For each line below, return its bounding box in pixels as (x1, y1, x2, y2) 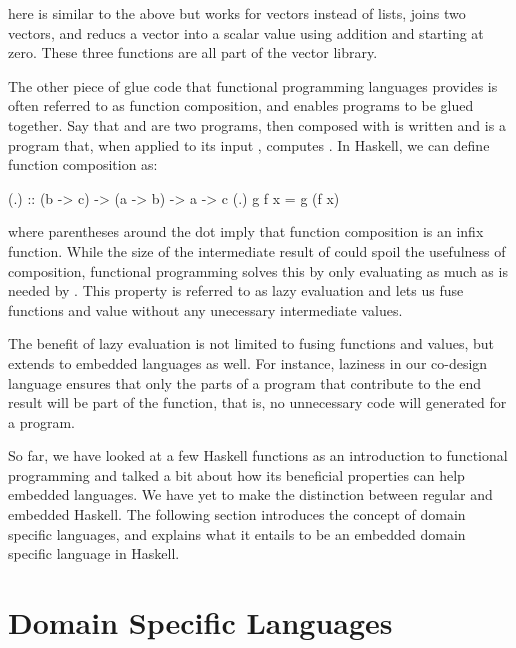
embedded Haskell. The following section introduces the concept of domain (8, 504, 466, 525)
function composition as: (8, 154, 158, 175)
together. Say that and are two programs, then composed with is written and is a (8, 114, 506, 135)
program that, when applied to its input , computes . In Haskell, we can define (8, 134, 490, 155)
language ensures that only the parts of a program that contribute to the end (8, 372, 481, 393)
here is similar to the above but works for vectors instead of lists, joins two (8, 3, 466, 23)
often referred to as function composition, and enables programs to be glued (8, 95, 474, 116)
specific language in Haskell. (8, 543, 180, 564)
